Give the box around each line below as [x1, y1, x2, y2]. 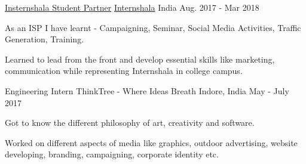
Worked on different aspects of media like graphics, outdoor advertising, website [5, 136, 298, 148]
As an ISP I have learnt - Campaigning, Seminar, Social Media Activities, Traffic [5, 21, 301, 33]
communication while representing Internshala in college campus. [5, 64, 243, 77]
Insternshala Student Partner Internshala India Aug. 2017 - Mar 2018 [5, 1, 259, 13]
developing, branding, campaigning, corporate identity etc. [5, 148, 219, 160]
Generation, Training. [5, 33, 84, 45]
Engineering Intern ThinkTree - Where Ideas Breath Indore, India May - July [5, 84, 289, 97]
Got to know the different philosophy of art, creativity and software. [5, 116, 255, 129]
